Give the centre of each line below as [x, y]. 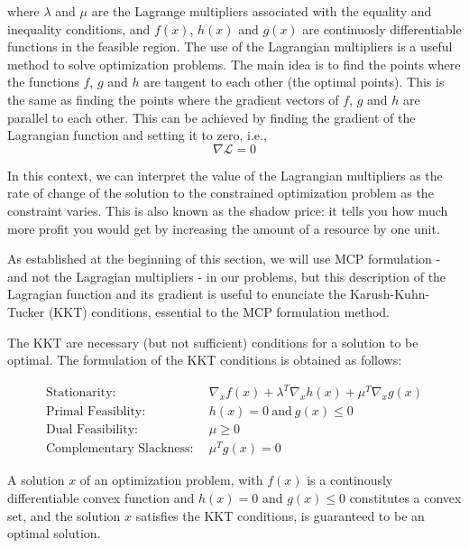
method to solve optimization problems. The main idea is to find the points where [234, 64]
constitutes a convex [405, 497]
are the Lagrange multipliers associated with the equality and [262, 11]
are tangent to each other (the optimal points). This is [294, 82]
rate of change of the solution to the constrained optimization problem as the [221, 193]
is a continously [350, 480]
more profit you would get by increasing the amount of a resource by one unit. [224, 228]
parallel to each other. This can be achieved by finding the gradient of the [212, 117]
